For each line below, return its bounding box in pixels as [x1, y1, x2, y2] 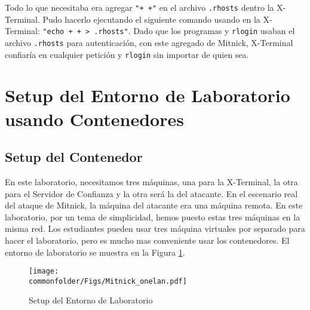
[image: [29, 267, 59, 276]
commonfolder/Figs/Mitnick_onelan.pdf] [29, 277, 187, 286]
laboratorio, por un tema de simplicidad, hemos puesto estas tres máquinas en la [5, 210, 300, 223]
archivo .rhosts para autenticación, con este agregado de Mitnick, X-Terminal [5, 36, 293, 48]
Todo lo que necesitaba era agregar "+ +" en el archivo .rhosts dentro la [5, 1, 274, 13]
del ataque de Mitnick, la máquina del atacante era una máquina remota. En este [5, 199, 303, 211]
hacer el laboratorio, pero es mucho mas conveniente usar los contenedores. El [5, 234, 290, 246]
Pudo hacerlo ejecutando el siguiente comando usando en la [42, 13, 260, 25]
